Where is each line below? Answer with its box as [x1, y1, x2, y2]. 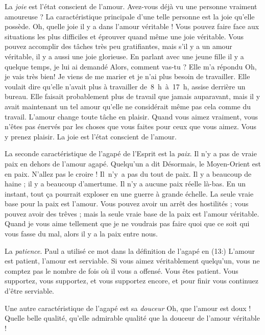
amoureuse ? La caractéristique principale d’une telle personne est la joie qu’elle [5, 11, 255, 21]
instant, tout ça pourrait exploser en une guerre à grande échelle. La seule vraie [5, 188, 254, 199]
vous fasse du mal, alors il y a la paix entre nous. [5, 228, 158, 239]
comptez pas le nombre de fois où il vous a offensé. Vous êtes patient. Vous [5, 265, 238, 276]
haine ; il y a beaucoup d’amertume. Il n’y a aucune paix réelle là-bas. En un [5, 178, 246, 189]
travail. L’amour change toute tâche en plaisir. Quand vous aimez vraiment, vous [5, 111, 258, 122]
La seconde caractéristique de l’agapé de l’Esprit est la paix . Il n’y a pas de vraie [5, 148, 257, 159]
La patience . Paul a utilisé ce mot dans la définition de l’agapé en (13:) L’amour [5, 245, 255, 256]
